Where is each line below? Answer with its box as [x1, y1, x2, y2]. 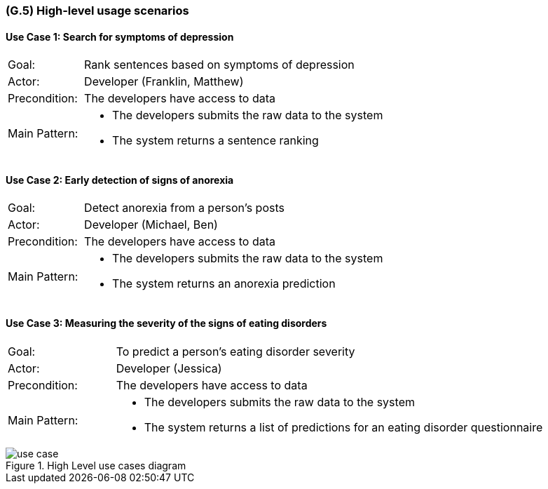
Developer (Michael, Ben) [84, 217, 218, 232]
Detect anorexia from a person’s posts [84, 201, 285, 215]
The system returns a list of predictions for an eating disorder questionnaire [144, 420, 543, 434]
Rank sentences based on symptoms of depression [84, 58, 355, 72]
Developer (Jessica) [116, 361, 222, 375]
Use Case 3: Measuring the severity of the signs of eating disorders [6, 317, 327, 330]
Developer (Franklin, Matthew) [84, 74, 244, 89]
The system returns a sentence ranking [112, 133, 319, 148]
